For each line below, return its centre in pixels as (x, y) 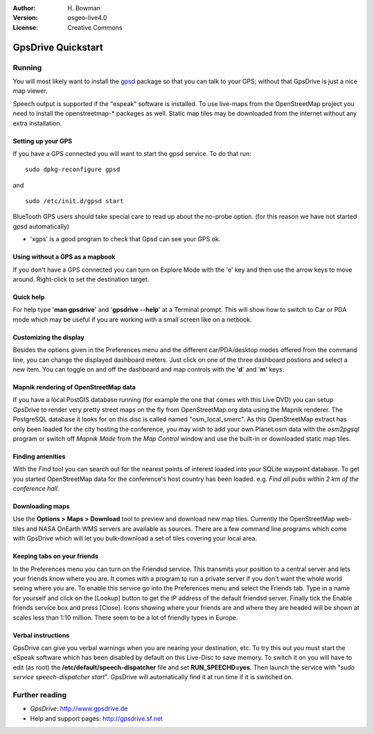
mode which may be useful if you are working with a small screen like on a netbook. (132, 320)
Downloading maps (41, 507)
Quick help (29, 297)
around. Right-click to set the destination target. (81, 279)
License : (25, 27)
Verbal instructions (41, 635)
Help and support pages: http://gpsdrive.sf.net (96, 718)
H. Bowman (84, 8)
